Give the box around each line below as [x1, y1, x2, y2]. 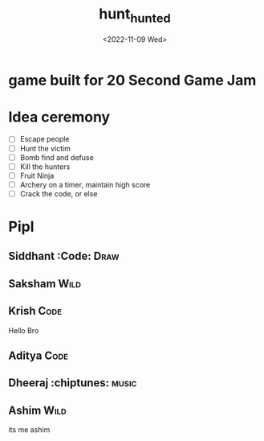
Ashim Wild [8, 403, 67, 417]
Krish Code [8, 304, 63, 318]
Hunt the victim [19, 143, 71, 153]
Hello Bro [8, 325, 39, 335]
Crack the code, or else [19, 188, 98, 198]
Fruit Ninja [19, 171, 55, 180]
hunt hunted [99, 5, 171, 26]
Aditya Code [8, 349, 68, 363]
